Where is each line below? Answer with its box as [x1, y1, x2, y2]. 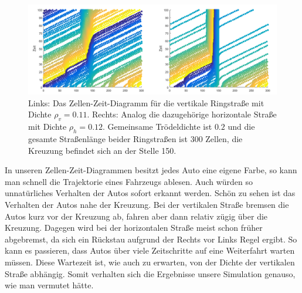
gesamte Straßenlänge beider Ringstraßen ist [28, 132, 188, 144]
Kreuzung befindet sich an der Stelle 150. [28, 144, 177, 156]
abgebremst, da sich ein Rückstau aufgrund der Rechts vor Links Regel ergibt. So [5, 233, 297, 245]
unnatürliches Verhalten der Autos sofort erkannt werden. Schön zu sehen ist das [5, 187, 296, 199]
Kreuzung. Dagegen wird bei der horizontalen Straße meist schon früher [5, 221, 263, 234]
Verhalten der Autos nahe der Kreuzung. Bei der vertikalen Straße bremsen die [5, 198, 289, 210]
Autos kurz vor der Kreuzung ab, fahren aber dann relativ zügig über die [5, 210, 268, 222]
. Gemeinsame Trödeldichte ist [103, 120, 212, 133]
